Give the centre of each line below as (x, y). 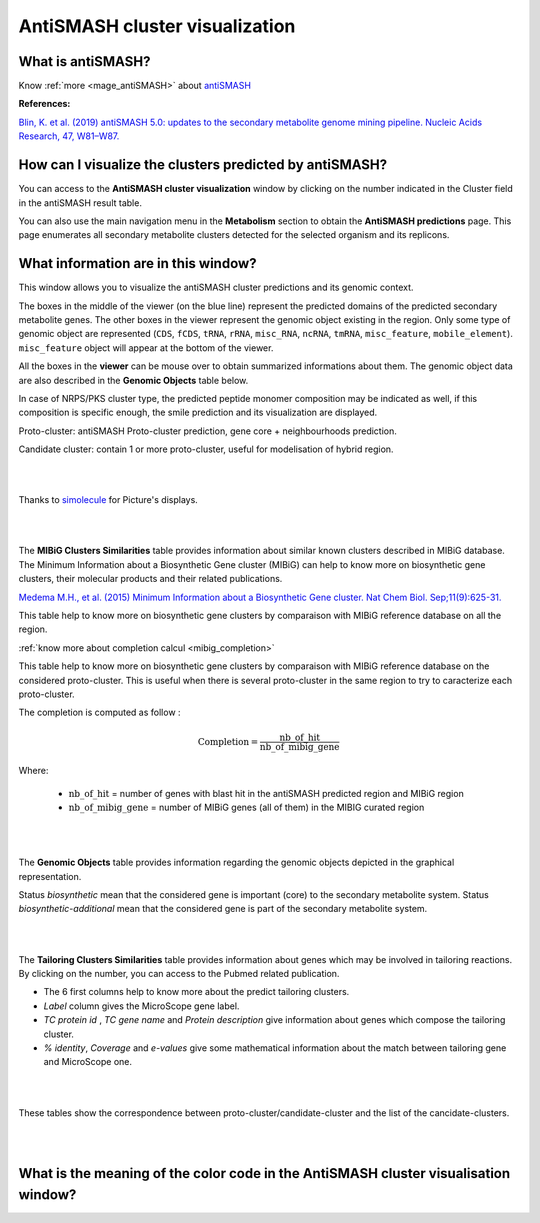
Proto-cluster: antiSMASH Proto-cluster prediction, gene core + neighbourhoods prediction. (207, 431)
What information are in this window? (137, 263)
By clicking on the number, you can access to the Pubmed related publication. (179, 974)
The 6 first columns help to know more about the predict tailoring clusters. (196, 992)
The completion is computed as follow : (99, 712)
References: (44, 104)
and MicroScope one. (88, 1062)
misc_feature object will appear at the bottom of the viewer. (146, 347)
